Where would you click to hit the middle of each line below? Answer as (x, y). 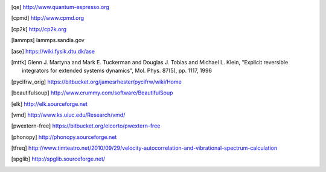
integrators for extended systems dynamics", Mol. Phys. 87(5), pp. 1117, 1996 (117, 71)
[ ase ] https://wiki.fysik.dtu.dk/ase (53, 51)
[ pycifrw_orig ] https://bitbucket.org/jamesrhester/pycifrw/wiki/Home (97, 82)
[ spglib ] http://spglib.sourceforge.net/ (58, 159)
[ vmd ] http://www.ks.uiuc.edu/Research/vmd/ (68, 115)
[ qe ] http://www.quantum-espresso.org (60, 7)
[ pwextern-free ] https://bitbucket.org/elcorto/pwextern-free (86, 126)
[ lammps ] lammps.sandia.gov (48, 40)
